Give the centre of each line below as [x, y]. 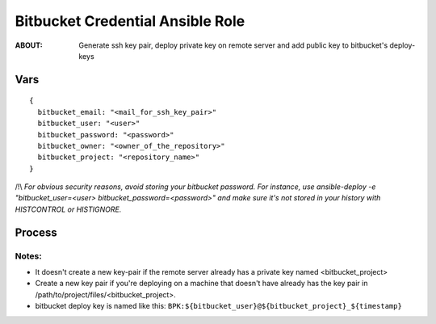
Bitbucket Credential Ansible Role [130, 21]
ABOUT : [29, 45]
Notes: [28, 256]
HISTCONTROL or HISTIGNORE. [68, 209]
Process [36, 232]
